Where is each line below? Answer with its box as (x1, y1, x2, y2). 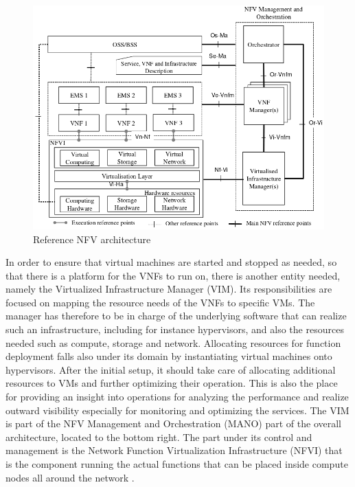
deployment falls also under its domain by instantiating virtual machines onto (5, 349, 332, 363)
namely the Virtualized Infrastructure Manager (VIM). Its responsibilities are (5, 282, 332, 296)
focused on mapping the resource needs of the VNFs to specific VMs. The (5, 295, 315, 309)
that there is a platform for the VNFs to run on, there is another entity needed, (5, 268, 341, 282)
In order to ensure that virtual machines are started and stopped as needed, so (5, 255, 337, 269)
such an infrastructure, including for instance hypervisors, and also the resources (5, 322, 344, 337)
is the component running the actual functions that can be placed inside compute (5, 457, 348, 471)
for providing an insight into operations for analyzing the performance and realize (5, 389, 349, 404)
